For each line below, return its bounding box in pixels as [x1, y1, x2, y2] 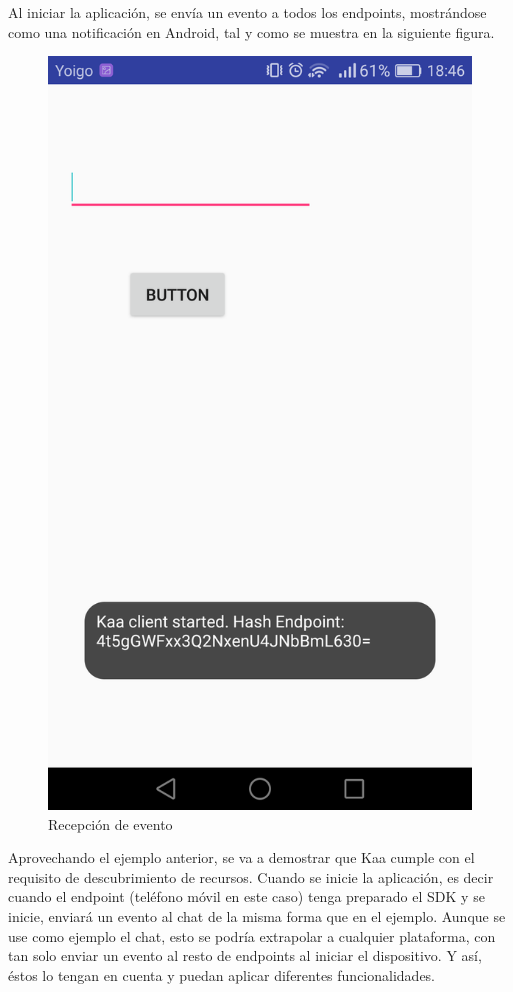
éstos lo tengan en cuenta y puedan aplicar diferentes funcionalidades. [8, 964, 436, 985]
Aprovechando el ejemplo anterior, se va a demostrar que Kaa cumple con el [8, 847, 475, 868]
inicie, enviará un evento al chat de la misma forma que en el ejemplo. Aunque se [8, 905, 506, 926]
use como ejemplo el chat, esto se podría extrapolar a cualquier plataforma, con [8, 925, 496, 946]
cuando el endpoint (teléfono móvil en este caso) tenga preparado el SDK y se [8, 886, 485, 907]
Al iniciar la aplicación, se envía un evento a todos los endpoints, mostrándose [8, 2, 487, 22]
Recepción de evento [48, 813, 173, 834]
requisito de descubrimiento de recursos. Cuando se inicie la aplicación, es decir [8, 866, 494, 887]
